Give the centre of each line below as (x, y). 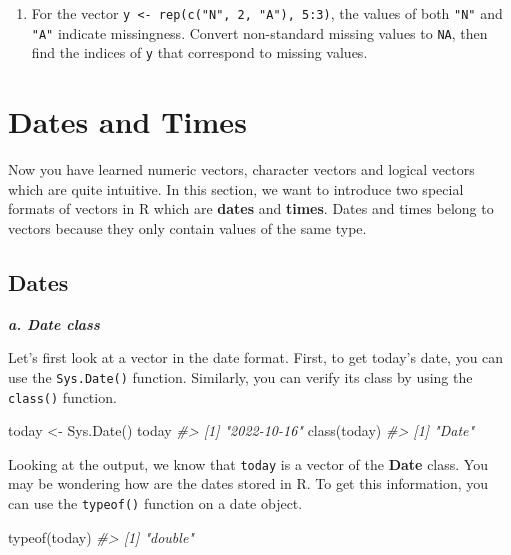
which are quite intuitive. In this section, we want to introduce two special (236, 188)
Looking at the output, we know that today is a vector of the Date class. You (248, 463)
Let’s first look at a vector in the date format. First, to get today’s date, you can (256, 357)
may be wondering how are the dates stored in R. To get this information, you (248, 483)
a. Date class (54, 323)
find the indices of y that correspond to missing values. (199, 52)
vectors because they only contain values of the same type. (187, 227)
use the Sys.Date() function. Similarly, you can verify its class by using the (240, 376)
